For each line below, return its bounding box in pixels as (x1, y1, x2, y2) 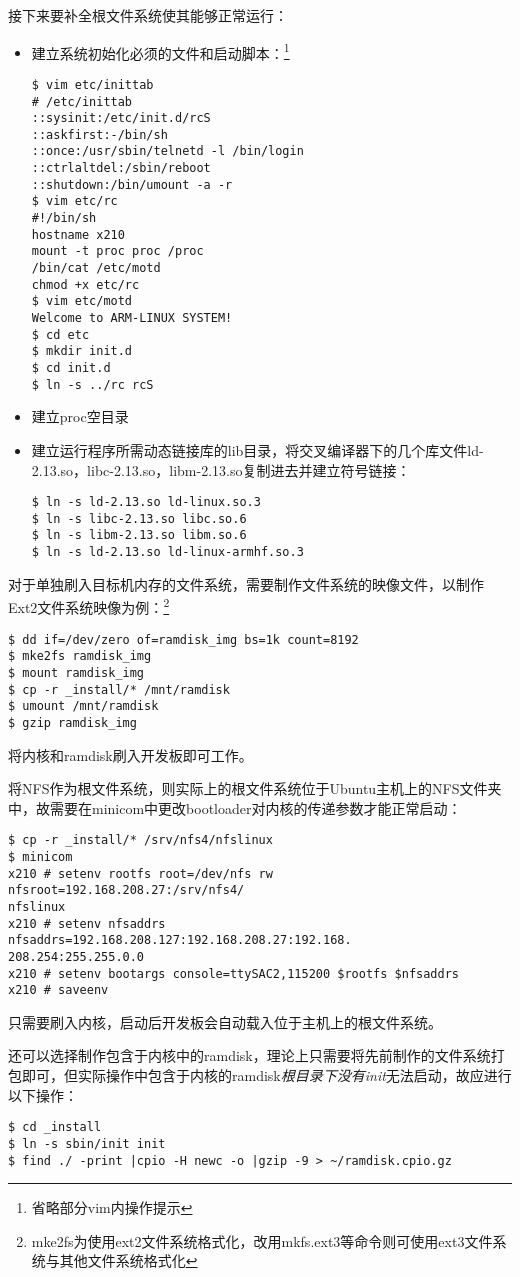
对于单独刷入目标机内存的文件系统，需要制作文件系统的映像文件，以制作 (8, 573, 484, 594)
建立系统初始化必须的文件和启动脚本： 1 (31, 39, 290, 63)
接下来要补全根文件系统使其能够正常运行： (8, 5, 288, 25)
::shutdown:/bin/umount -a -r (31, 177, 233, 192)
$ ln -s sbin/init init (8, 1136, 166, 1151)
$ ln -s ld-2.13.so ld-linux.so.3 (31, 495, 261, 510)
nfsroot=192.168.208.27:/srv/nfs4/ (8, 883, 245, 898)
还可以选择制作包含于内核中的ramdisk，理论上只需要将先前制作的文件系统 (8, 1045, 491, 1066)
